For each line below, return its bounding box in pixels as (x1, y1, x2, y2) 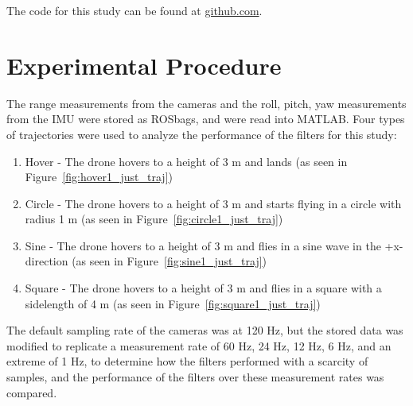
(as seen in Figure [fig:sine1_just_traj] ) (72, 253, 267, 269)
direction (25, 253, 68, 269)
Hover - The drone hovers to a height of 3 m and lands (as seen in (25, 153, 348, 169)
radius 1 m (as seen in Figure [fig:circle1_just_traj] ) (25, 211, 283, 227)
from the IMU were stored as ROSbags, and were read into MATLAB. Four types (6, 110, 405, 127)
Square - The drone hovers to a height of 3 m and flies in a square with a (25, 280, 382, 296)
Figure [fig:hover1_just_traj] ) (25, 168, 173, 185)
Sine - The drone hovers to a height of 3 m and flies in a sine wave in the (25, 237, 381, 253)
